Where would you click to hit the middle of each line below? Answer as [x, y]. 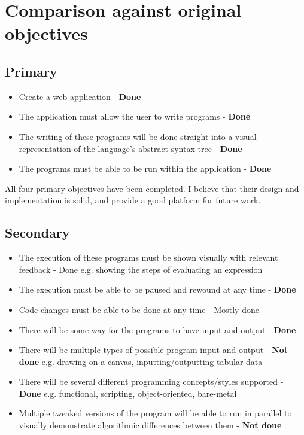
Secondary [37, 232]
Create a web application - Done [80, 96]
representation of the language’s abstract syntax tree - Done [130, 148]
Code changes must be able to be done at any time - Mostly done [139, 309]
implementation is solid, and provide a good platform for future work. [133, 200]
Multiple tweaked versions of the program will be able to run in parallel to [155, 413]
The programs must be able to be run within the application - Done [145, 168]
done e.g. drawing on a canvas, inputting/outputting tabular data [141, 361]
